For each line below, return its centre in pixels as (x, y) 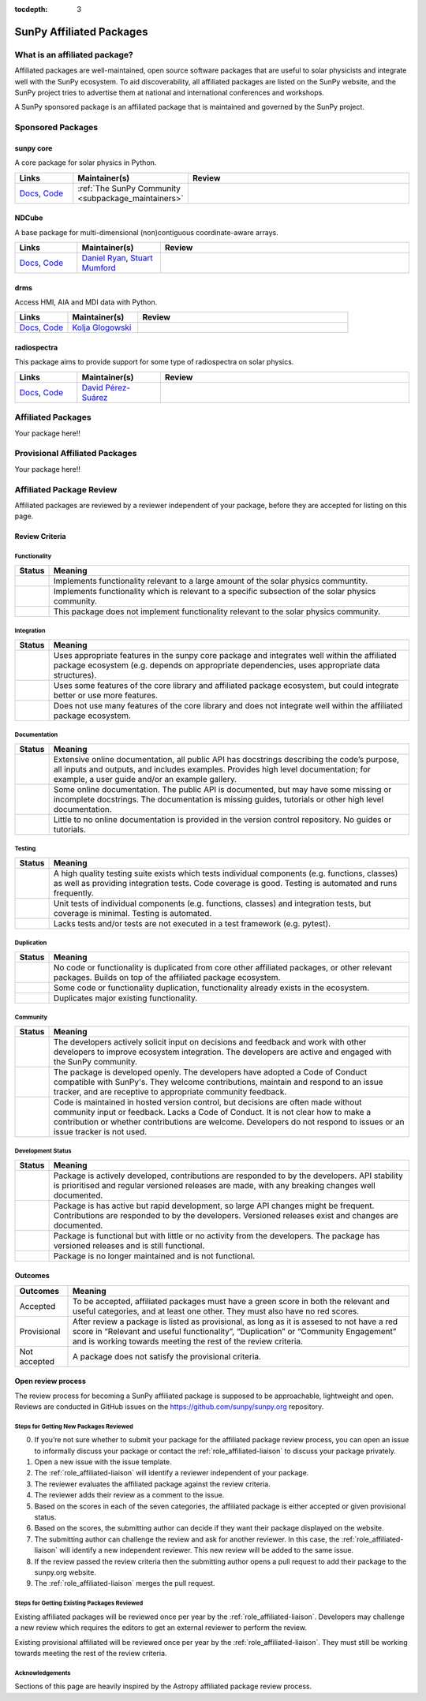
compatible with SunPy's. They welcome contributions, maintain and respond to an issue (218, 1082)
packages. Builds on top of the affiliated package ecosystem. (167, 977)
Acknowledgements (43, 1673)
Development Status (43, 1151)
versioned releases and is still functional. (129, 1245)
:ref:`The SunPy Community (129, 188)
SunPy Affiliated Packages (81, 32)
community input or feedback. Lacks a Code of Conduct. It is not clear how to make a (212, 1112)
